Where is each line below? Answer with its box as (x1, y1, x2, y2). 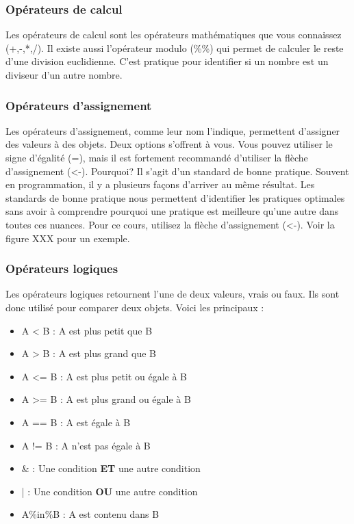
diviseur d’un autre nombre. (5, 68, 123, 81)
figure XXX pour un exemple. (5, 231, 130, 245)
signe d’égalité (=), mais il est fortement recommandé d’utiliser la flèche (5, 150, 308, 164)
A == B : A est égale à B (21, 415, 131, 429)
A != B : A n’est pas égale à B (21, 438, 151, 452)
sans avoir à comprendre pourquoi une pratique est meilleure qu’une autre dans (5, 204, 339, 218)
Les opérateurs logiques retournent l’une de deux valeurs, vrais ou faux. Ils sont (5, 287, 340, 301)
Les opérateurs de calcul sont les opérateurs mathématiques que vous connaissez (5, 27, 342, 42)
